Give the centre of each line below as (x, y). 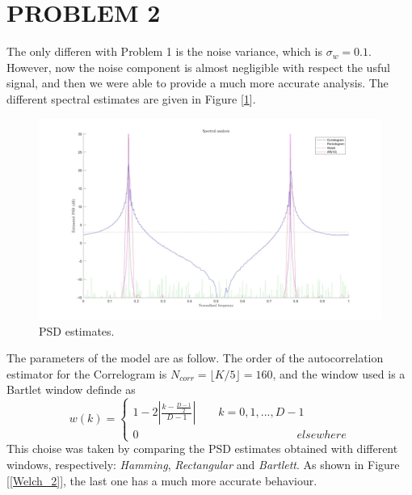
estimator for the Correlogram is (87, 373)
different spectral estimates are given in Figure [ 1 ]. (131, 98)
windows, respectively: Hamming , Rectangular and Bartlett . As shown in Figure (203, 465)
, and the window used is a (339, 373)
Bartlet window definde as (71, 389)
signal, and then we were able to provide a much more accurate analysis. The (198, 83)
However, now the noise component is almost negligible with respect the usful (198, 67)
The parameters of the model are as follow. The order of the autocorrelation (195, 358)
